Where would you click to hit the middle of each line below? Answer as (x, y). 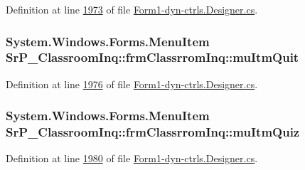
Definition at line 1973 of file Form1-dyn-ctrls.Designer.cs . (132, 9)
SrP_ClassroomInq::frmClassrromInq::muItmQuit (152, 57)
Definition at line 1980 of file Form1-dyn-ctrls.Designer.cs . (132, 158)
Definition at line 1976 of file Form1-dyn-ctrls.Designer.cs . (132, 84)
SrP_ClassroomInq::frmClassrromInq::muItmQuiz (153, 132)
